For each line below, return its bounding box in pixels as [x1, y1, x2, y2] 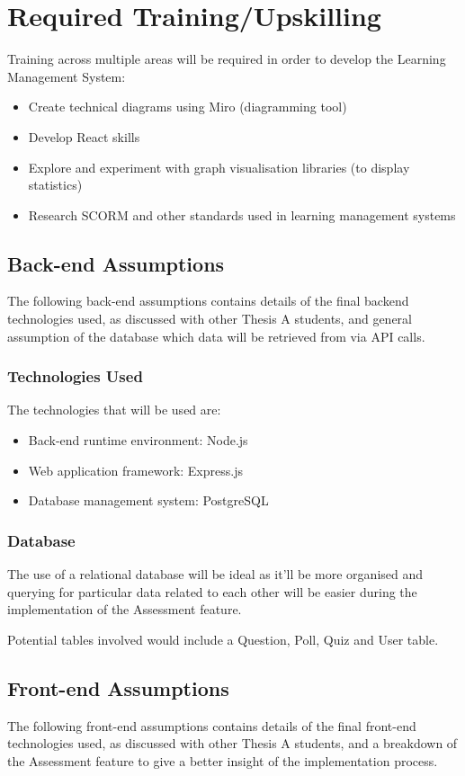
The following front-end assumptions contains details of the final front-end [7, 716, 416, 735]
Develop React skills [28, 127, 140, 146]
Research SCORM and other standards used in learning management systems [28, 205, 456, 224]
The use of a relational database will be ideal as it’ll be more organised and [7, 565, 424, 584]
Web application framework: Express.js [28, 460, 243, 479]
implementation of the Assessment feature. [7, 600, 242, 619]
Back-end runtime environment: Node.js [28, 431, 248, 450]
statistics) [28, 175, 83, 194]
